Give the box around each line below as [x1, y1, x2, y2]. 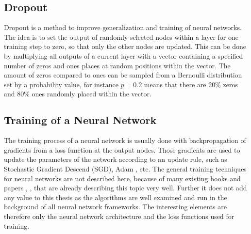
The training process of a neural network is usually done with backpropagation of [4, 135, 246, 145]
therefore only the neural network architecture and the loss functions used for [4, 211, 234, 221]
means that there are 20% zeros [144, 79, 238, 89]
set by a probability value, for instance [4, 79, 118, 89]
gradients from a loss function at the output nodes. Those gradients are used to [4, 144, 240, 155]
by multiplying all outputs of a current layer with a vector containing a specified [4, 50, 243, 61]
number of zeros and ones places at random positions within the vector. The [4, 60, 231, 70]
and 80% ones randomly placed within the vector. [4, 89, 151, 99]
